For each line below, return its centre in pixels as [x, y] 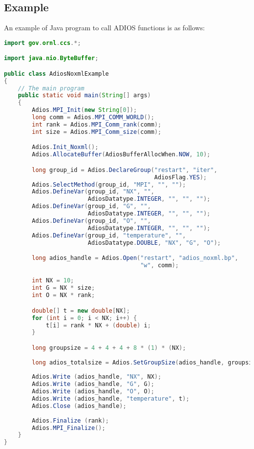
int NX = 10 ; [53, 281]
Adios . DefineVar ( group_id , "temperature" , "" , [109, 235]
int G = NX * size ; [63, 288]
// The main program [51, 88]
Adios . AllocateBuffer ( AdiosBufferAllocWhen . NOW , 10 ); [121, 155]
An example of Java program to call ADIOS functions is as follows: [105, 28]
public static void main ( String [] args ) [84, 96]
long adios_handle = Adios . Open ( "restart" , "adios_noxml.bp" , [135, 258]
